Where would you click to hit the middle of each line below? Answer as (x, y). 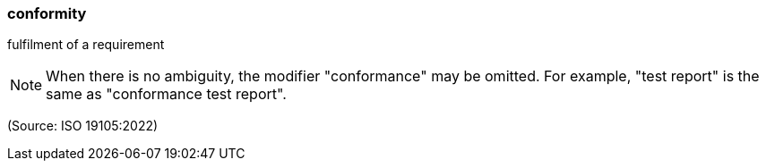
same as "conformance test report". (166, 94)
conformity (47, 13)
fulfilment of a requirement (86, 45)
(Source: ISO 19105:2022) (83, 126)
